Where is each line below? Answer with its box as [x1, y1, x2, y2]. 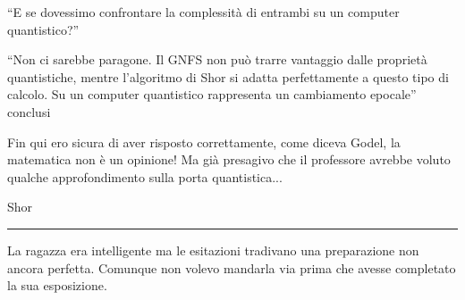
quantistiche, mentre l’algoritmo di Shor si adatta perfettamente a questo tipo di [7, 67, 449, 86]
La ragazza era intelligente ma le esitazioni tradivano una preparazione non [7, 240, 419, 259]
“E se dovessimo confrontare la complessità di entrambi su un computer [7, 3, 400, 21]
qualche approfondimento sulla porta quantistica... [7, 167, 283, 186]
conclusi [7, 102, 51, 121]
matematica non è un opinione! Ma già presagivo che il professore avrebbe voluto [7, 150, 451, 169]
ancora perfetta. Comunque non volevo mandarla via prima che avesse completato [7, 258, 456, 277]
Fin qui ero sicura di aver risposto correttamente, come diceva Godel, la [7, 132, 401, 151]
